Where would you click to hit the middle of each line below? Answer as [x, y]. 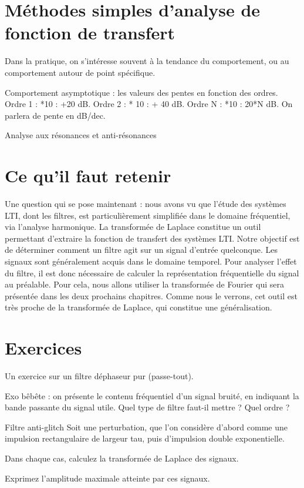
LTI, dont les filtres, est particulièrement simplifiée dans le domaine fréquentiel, [148, 215]
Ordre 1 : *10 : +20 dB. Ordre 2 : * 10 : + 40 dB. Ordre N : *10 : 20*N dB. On [149, 104]
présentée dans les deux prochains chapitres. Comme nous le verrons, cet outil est [151, 295]
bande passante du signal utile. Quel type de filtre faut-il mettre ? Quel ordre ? [147, 407]
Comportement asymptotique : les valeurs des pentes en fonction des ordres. [141, 92]
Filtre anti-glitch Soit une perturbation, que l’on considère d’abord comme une [146, 427]
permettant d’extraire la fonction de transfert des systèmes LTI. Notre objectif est [152, 238]
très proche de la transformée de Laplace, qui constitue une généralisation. [139, 307]
